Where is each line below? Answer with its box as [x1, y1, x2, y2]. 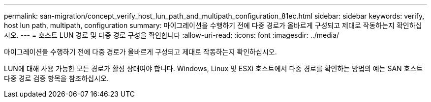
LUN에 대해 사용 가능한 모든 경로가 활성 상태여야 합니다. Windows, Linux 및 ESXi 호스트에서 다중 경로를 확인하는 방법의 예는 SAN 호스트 [4, 64, 423, 73]
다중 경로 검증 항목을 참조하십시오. [4, 74, 109, 82]
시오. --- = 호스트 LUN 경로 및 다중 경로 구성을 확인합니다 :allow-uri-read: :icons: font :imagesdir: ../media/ [4, 31, 339, 39]
